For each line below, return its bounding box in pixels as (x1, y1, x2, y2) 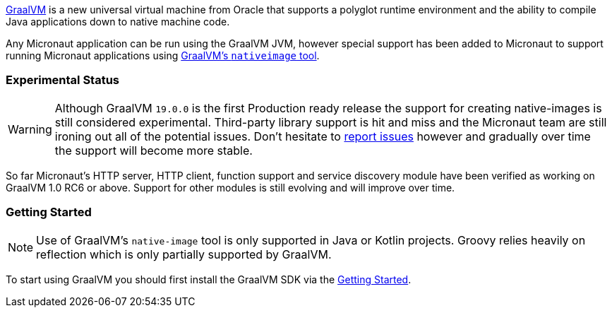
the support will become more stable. (54, 143, 253, 158)
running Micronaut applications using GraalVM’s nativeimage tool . (6, 49, 320, 61)
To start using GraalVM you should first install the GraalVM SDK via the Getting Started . (6, 273, 412, 285)
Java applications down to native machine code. (6, 16, 230, 28)
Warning (8, 122, 52, 136)
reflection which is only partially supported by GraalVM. (36, 247, 332, 261)
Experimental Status (6, 73, 120, 88)
